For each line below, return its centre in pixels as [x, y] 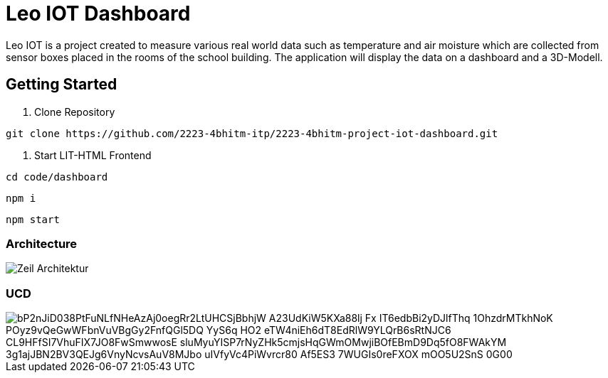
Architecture [42, 243]
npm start [33, 219]
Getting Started [62, 85]
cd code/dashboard [57, 177]
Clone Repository [75, 112]
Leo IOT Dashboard [98, 13]
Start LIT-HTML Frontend [93, 155]
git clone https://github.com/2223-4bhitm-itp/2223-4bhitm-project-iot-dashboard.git [252, 133]
